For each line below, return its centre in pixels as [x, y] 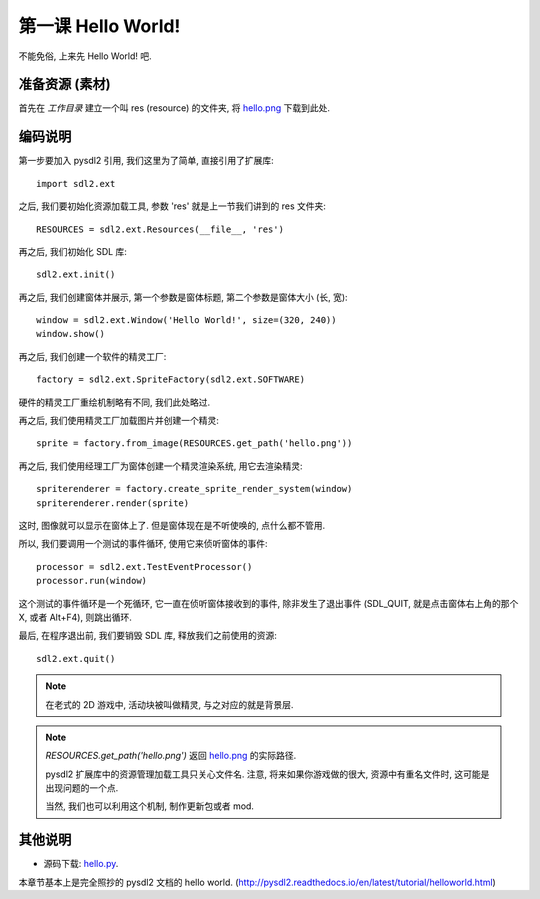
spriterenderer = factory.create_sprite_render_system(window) [194, 489]
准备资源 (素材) [64, 84]
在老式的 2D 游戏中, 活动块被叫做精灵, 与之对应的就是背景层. [169, 704]
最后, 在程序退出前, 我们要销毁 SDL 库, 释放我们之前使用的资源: [147, 636]
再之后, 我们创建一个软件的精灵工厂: [92, 356]
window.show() [70, 334]
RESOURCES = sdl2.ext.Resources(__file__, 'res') [160, 229]
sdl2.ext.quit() [76, 658]
